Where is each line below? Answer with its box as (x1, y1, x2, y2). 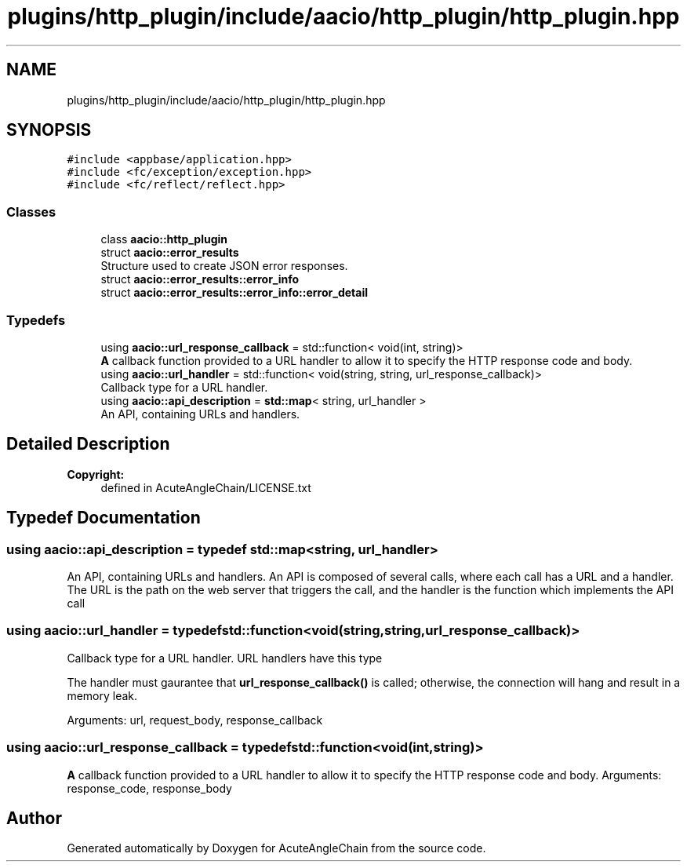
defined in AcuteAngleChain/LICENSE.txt (100, 480, 311, 494)
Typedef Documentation (6, 508, 201, 528)
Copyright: (67, 467, 125, 481)
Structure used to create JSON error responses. (100, 259, 348, 273)
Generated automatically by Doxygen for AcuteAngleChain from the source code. (67, 841, 486, 855)
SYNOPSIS (6, 120, 92, 140)
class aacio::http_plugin (100, 232, 228, 246)
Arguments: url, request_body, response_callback (67, 713, 323, 727)
